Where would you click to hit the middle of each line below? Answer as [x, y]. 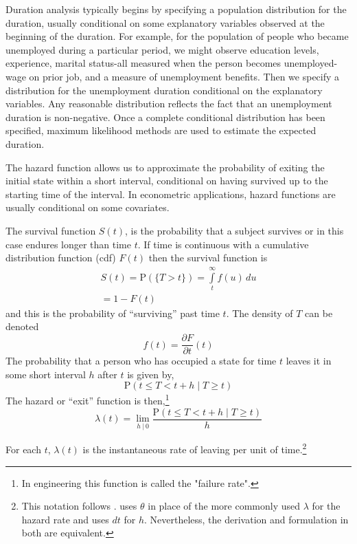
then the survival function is [208, 258]
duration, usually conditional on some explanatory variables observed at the [165, 22]
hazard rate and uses [65, 519]
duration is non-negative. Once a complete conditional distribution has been [165, 117]
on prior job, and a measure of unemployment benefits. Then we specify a [184, 76]
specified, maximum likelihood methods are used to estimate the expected [161, 130]
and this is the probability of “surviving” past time [113, 313]
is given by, [151, 374]
